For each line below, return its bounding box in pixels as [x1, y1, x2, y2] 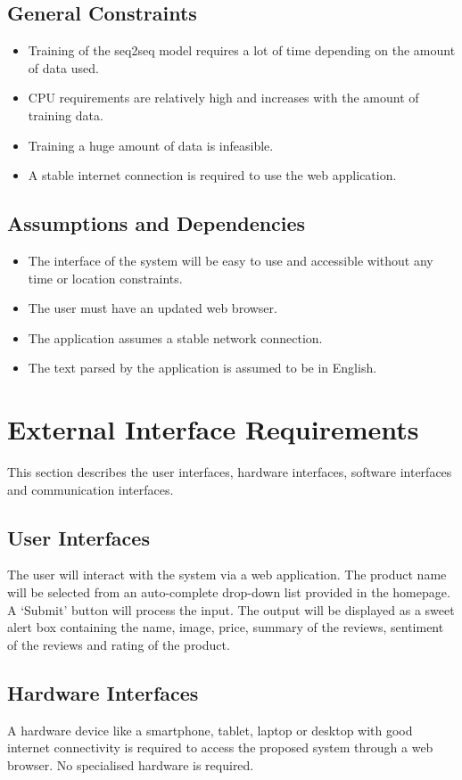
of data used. [28, 58, 99, 77]
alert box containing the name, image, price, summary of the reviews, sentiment [7, 618, 444, 636]
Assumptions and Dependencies [7, 209, 306, 237]
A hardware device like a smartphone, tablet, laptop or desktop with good [7, 720, 413, 739]
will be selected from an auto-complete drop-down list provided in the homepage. [7, 583, 450, 602]
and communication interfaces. [7, 480, 174, 498]
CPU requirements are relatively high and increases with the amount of [28, 88, 419, 107]
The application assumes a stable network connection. [28, 328, 323, 347]
